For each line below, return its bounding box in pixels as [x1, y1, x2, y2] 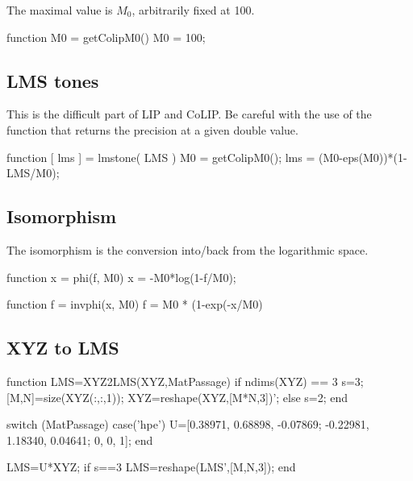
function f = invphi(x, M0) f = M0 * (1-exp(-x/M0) [6, 296, 263, 313]
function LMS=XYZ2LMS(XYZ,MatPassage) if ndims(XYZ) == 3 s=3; [6, 372, 364, 389]
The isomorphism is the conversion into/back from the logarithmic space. [6, 241, 369, 258]
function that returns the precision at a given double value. [6, 121, 298, 138]
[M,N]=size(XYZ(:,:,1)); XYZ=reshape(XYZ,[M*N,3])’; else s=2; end [6, 388, 348, 405]
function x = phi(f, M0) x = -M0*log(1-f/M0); [6, 268, 236, 285]
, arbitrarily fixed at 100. [131, 2, 255, 18]
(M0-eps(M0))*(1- [318, 148, 407, 165]
